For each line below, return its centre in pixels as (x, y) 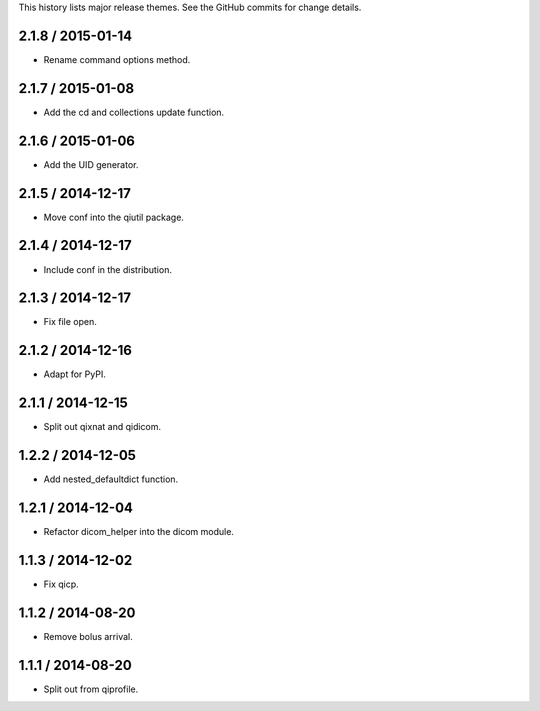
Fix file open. (70, 322)
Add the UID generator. (91, 164)
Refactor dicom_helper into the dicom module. (139, 532)
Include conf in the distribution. (107, 269)
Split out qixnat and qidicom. (102, 427)
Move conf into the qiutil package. (114, 217)
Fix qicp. (61, 584)
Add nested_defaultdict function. (111, 479)
